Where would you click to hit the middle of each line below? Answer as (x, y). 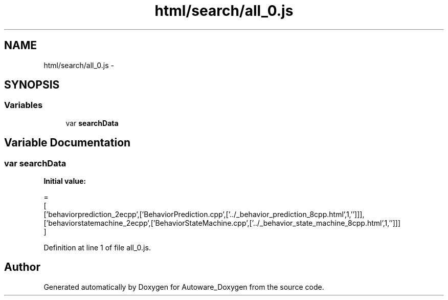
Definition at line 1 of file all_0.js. (97, 248)
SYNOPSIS (32, 85)
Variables (24, 105)
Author (22, 267)
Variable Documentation (68, 143)
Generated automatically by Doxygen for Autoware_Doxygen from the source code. (184, 287)
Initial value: (65, 181)
